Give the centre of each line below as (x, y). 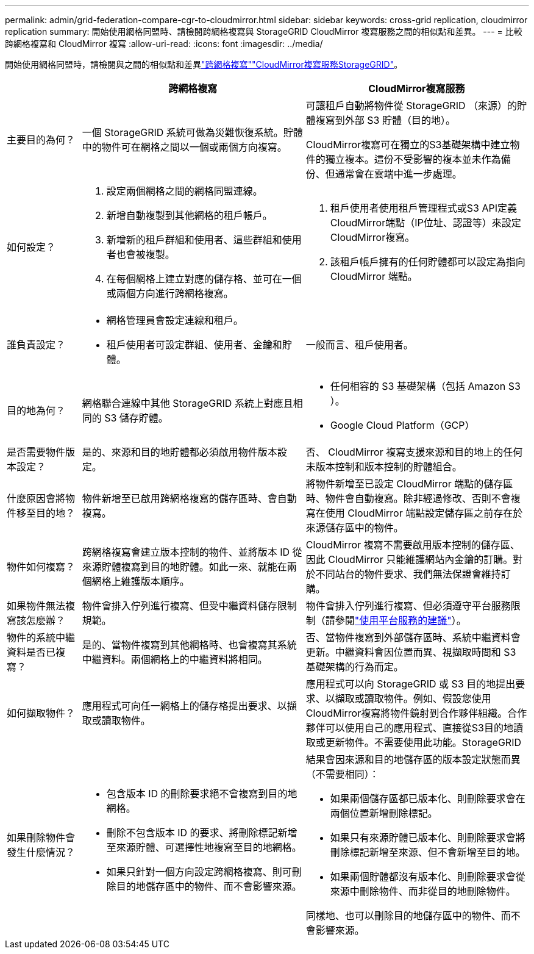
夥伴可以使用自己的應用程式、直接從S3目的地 (409, 728)
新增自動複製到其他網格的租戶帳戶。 (189, 215)
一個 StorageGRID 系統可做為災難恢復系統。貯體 (192, 132)
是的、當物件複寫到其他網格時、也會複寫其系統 (189, 645)
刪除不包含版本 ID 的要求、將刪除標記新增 (202, 833)
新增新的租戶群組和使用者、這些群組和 (194, 240)
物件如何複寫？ (41, 567)
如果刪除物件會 (41, 837)
